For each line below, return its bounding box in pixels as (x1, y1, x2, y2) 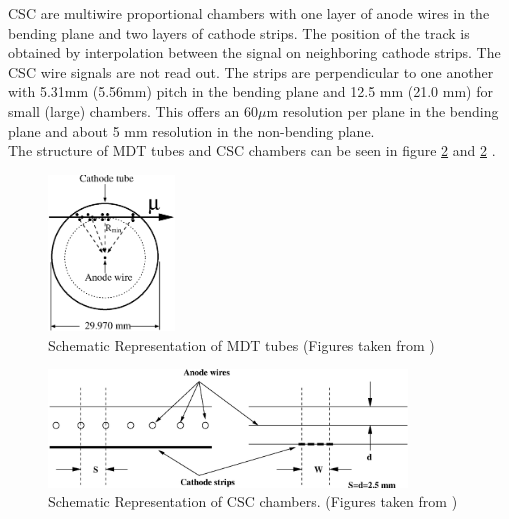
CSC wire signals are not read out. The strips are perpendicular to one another (8, 61, 494, 82)
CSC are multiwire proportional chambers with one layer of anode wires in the (8, 3, 490, 23)
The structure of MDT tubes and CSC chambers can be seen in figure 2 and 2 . (8, 140, 496, 161)
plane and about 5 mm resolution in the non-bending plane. (8, 120, 375, 141)
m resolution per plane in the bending (266, 100, 499, 121)
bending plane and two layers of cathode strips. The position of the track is (8, 22, 470, 43)
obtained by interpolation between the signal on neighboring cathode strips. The (8, 42, 501, 63)
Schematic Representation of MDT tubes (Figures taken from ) (48, 334, 435, 355)
